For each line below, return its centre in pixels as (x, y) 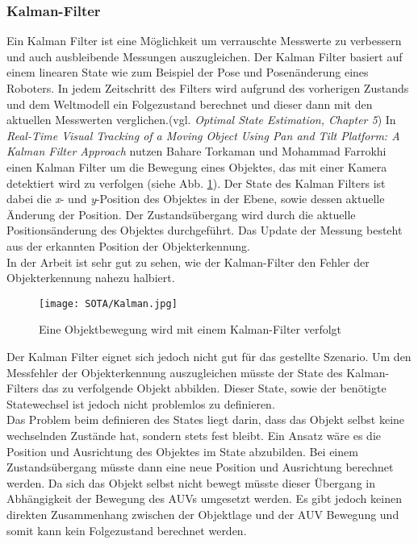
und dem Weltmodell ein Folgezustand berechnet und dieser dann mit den (190, 104)
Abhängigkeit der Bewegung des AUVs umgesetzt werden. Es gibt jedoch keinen (204, 498)
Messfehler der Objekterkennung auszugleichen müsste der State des (175, 372)
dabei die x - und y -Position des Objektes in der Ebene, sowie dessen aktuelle (196, 199)
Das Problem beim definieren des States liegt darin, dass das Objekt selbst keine (206, 419)
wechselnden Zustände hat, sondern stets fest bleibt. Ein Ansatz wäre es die (194, 435)
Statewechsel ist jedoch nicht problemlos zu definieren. (141, 403)
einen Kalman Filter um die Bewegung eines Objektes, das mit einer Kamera (197, 166)
